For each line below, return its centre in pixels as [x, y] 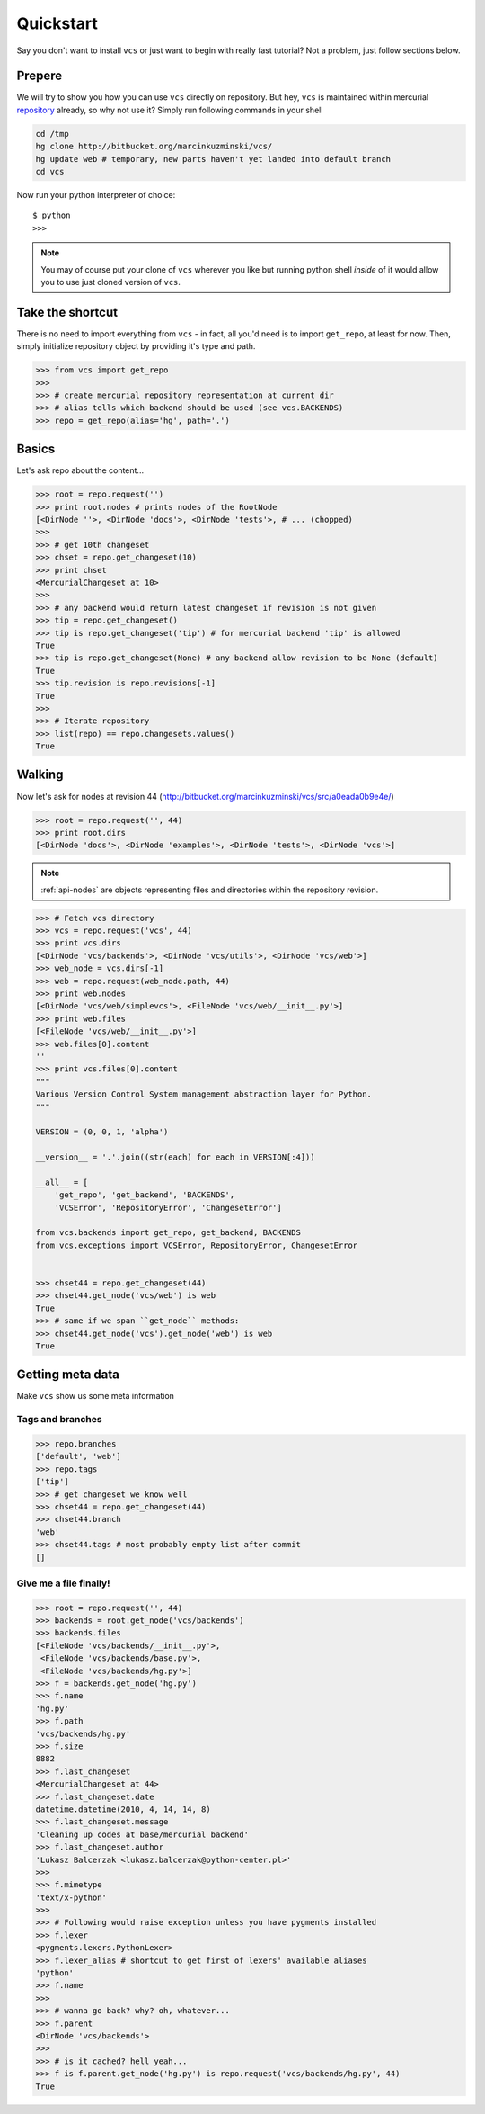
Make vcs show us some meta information [96, 1396]
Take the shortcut [67, 312]
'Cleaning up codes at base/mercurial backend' [142, 1834]
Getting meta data [68, 1375]
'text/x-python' [71, 1897]
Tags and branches [59, 1420]
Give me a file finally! [64, 1583]
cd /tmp [52, 134]
